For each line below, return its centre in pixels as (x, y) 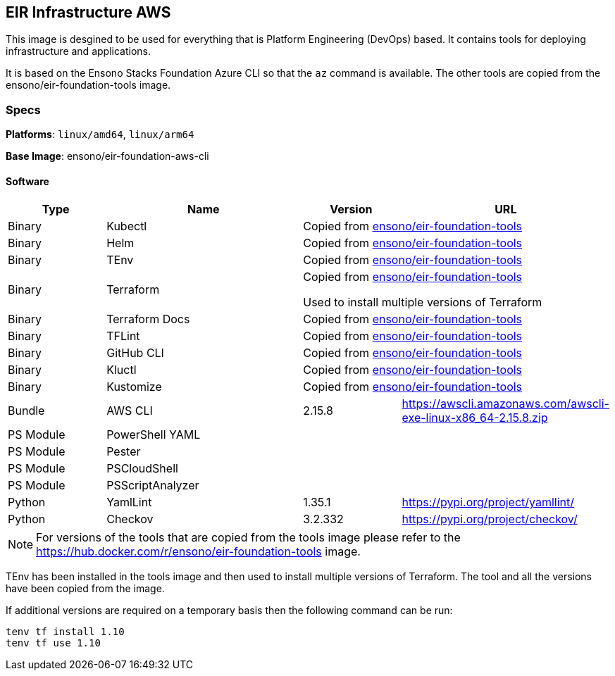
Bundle (26, 411)
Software (27, 181)
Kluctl (122, 370)
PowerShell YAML (154, 435)
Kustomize (134, 387)
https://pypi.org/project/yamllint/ (488, 502)
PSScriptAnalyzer (153, 486)
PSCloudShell (142, 469)
